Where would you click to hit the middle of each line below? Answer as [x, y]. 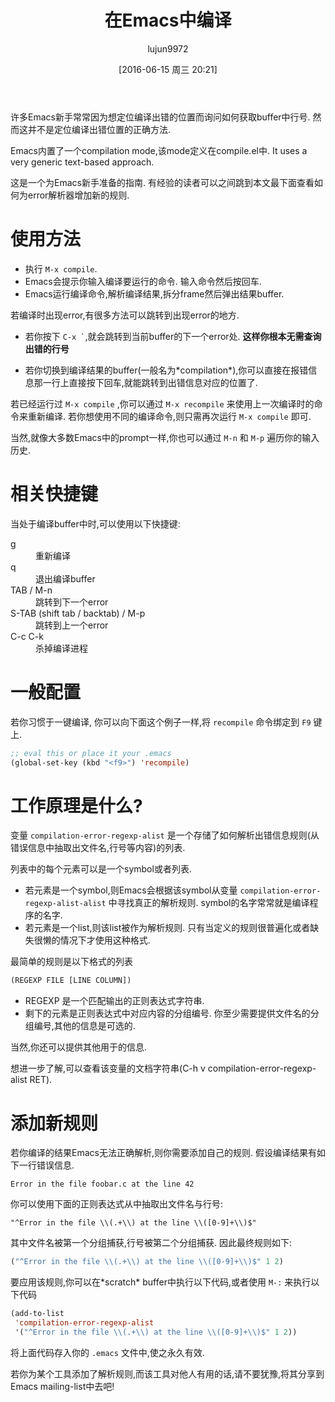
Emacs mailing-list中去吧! [62, 1386]
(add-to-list [37, 1314]
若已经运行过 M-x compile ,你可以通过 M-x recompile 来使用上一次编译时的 [162, 403]
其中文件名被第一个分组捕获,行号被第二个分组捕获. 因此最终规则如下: [151, 1243]
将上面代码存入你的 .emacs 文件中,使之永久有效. [107, 1352]
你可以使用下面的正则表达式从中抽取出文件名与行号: [117, 1204]
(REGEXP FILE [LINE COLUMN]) [71, 981]
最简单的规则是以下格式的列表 [71, 962]
